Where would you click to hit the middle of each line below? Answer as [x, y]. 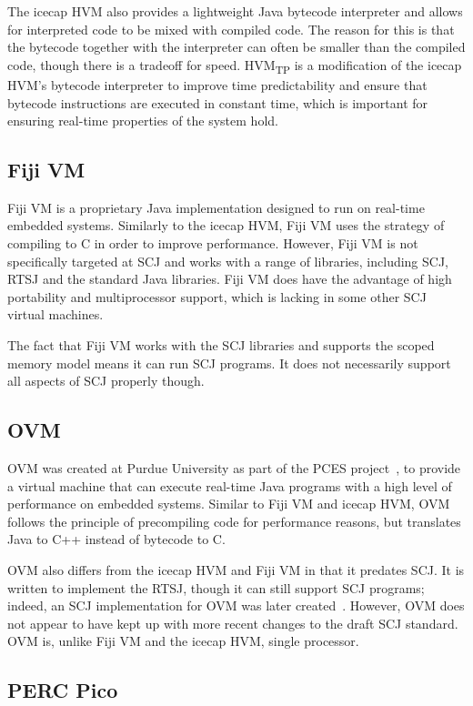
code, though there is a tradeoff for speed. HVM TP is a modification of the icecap [235, 66]
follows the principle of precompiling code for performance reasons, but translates [234, 521]
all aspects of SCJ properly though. [106, 381]
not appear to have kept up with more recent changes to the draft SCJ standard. [233, 623]
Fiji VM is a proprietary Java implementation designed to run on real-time [216, 207]
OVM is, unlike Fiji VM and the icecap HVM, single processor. [183, 641]
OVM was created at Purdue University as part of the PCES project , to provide [234, 468]
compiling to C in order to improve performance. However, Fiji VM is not [213, 243]
